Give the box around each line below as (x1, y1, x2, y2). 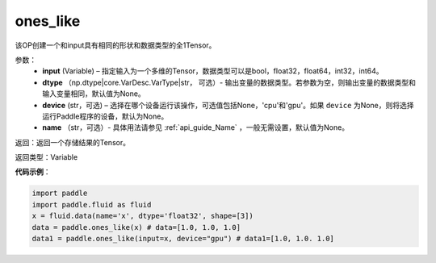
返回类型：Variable (15, 152, 78, 162)
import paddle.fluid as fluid (31, 200, 152, 209)
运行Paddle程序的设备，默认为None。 (42, 111, 169, 121)
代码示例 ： (15, 167, 51, 177)
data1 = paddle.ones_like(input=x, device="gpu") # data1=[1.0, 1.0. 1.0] (31, 234, 335, 243)
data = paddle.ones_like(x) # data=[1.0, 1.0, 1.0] (31, 223, 241, 232)
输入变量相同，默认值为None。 (42, 89, 145, 98)
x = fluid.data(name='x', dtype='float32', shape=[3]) (31, 211, 254, 221)
